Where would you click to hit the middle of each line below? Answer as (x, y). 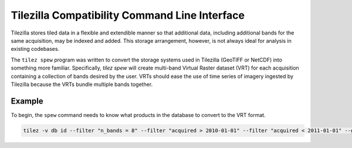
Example (27, 101)
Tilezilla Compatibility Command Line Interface (128, 15)
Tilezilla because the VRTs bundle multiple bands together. (82, 84)
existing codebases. (35, 49)
